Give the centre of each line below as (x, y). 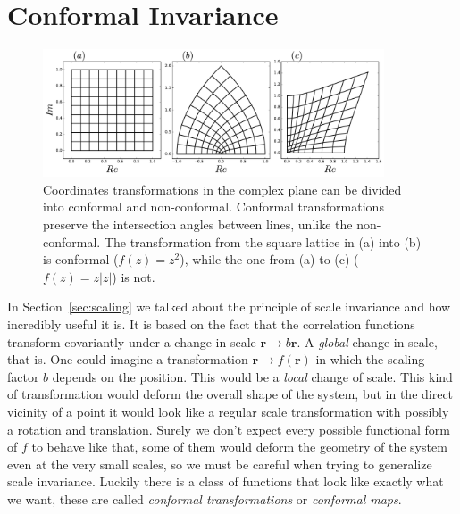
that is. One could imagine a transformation (128, 359)
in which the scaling (370, 359)
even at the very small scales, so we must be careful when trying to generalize (220, 464)
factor (23, 376)
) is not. (134, 276)
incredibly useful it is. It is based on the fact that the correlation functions (211, 323)
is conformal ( (81, 259)
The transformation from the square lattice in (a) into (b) (263, 241)
